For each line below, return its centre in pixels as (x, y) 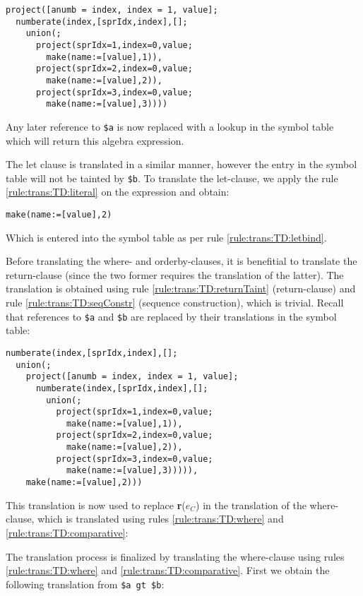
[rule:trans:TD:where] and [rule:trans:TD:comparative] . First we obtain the (168, 570)
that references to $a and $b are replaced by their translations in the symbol (171, 316)
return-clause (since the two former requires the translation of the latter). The (175, 274)
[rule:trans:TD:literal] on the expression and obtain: (118, 192)
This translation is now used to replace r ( (96, 505)
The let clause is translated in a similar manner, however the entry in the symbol (181, 164)
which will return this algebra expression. (95, 140)
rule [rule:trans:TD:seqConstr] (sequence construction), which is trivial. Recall (175, 303)
